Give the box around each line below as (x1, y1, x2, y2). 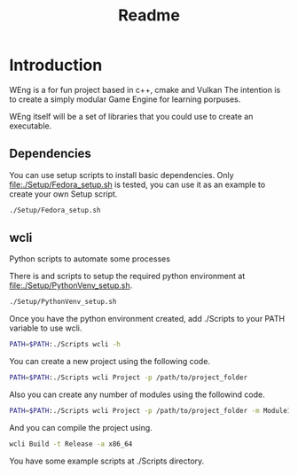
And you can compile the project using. (9, 422, 153, 432)
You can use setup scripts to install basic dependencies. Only (9, 169, 234, 180)
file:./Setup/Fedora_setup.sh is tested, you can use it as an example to (9, 179, 266, 190)
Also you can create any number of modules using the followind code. (9, 389, 266, 400)
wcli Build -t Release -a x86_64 (9, 440, 133, 448)
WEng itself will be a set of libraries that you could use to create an (9, 111, 254, 121)
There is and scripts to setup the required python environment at (9, 271, 246, 282)
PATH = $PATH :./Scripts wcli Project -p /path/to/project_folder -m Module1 (9, 407, 292, 416)
